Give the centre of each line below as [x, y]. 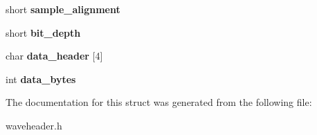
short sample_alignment [63, 9]
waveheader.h [34, 125]
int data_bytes [41, 79]
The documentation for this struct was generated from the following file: [159, 102]
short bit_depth [43, 32]
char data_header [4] [54, 56]
